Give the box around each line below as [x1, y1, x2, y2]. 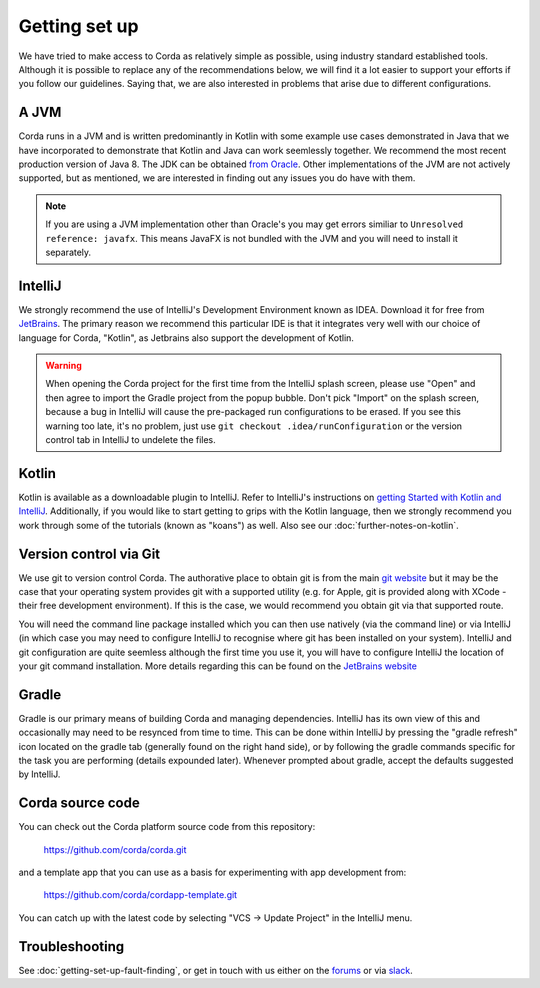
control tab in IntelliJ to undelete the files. [45, 434, 217, 445]
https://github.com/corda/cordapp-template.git [43, 889, 238, 901]
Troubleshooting [18, 938, 125, 955]
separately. [45, 246, 92, 258]
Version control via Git [18, 545, 161, 562]
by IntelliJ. [18, 768, 61, 780]
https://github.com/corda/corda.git [43, 843, 187, 855]
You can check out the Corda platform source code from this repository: [18, 821, 316, 833]
